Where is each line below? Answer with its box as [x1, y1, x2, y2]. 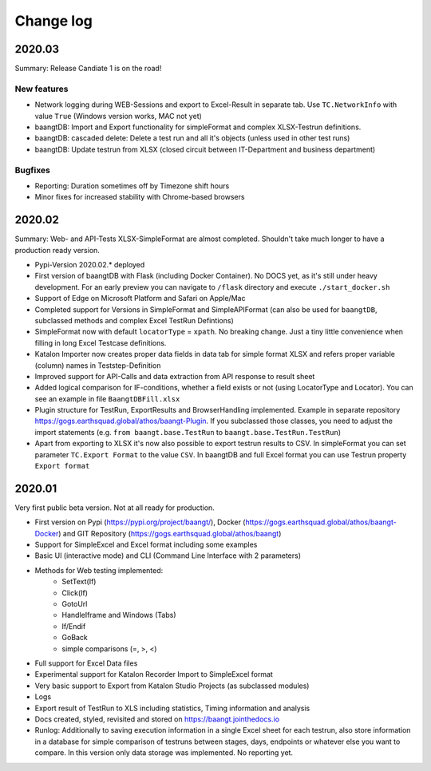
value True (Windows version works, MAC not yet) [34, 111, 203, 121]
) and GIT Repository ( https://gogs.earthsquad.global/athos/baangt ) [58, 528, 282, 538]
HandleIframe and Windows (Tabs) [61, 611, 176, 620]
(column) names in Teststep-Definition [34, 360, 161, 370]
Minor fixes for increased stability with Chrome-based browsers [34, 192, 245, 202]
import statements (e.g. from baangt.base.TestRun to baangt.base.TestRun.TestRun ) [34, 427, 342, 437]
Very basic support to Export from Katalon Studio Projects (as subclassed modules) [34, 681, 310, 690]
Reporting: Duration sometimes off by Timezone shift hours [34, 180, 230, 191]
